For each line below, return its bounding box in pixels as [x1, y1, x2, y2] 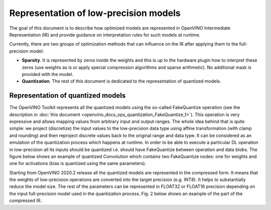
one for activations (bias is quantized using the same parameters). [9, 160, 147, 166]
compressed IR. [9, 197, 42, 203]
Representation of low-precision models [9, 7, 181, 18]
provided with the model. [22, 71, 74, 77]
